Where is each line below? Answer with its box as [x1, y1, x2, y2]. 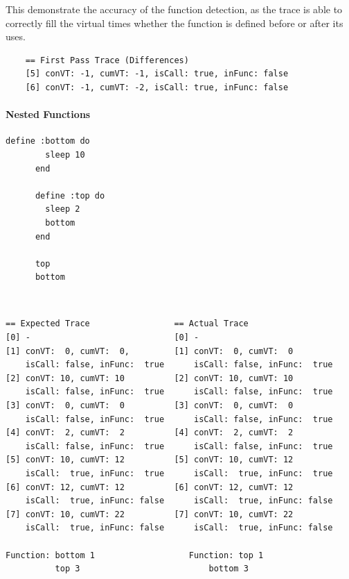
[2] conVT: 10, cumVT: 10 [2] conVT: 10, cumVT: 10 [6, 373, 294, 383]
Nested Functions [6, 107, 91, 121]
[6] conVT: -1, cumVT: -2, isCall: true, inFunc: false [25, 82, 289, 92]
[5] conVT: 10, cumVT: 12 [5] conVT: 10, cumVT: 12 [6, 455, 294, 465]
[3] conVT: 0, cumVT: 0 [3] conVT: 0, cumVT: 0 [6, 401, 294, 411]
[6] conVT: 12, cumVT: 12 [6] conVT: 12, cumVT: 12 [6, 482, 294, 492]
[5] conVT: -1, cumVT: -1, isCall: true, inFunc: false [25, 69, 289, 79]
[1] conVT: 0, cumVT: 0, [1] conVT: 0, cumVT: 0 [6, 346, 294, 356]
